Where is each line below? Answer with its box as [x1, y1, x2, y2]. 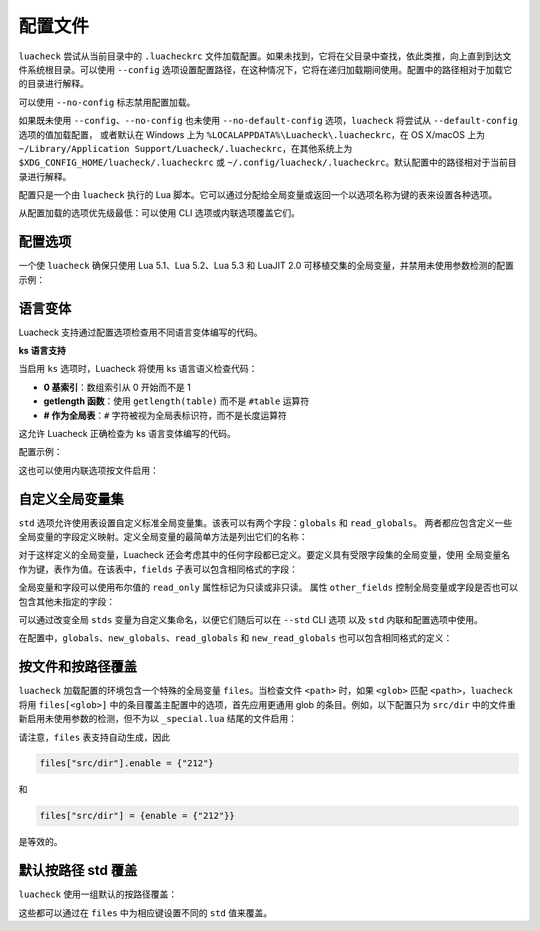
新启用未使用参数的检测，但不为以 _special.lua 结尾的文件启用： [18, 713, 298, 725]
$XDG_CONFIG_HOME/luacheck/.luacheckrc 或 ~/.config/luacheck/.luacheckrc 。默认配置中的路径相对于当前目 [18, 156, 517, 169]
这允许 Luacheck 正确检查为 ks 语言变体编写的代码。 [18, 428, 236, 439]
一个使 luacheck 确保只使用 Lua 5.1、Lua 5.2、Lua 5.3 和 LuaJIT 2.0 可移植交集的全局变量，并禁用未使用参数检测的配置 [18, 260, 515, 272]
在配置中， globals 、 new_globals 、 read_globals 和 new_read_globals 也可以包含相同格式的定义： [18, 632, 453, 644]
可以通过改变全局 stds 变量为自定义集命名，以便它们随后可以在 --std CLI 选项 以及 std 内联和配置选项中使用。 [18, 614, 484, 626]
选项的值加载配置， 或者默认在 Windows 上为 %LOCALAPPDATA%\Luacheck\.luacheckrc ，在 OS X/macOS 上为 [18, 128, 485, 140]
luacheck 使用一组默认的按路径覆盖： [18, 888, 178, 900]
